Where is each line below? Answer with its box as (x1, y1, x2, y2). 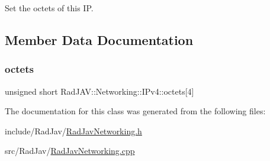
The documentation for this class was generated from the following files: (5, 105, 266, 117)
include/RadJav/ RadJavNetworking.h (5, 124, 142, 137)
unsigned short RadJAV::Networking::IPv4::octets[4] (5, 85, 194, 97)
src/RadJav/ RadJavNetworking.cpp (5, 144, 135, 157)
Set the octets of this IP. (5, 2, 94, 14)
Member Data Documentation (5, 30, 194, 49)
